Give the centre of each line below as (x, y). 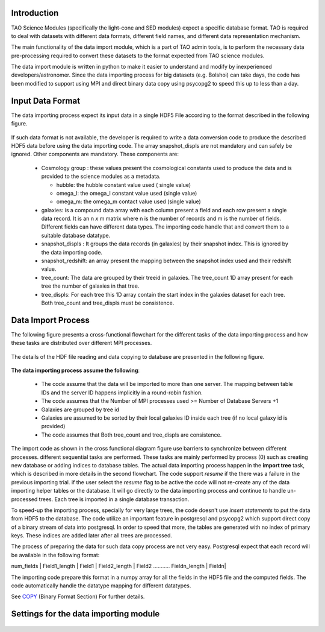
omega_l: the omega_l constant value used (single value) (127, 193)
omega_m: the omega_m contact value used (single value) (128, 201)
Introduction (35, 13)
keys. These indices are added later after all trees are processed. (92, 536)
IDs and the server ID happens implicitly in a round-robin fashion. (122, 393)
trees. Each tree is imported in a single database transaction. (114, 499)
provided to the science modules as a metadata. (101, 176)
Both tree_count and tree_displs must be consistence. (108, 303)
